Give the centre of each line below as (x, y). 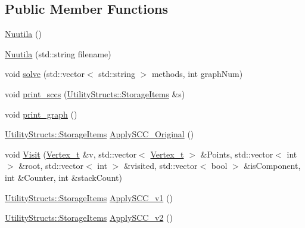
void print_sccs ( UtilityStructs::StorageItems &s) (95, 93)
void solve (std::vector (45, 74)
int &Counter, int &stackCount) (63, 177)
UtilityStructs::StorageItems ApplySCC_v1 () (89, 197)
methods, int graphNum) (197, 74)
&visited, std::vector (161, 166)
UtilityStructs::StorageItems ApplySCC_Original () (99, 134)
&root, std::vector (51, 166)
